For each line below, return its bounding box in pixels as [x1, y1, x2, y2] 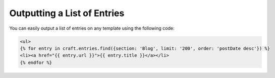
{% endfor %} [20, 59, 52, 65]
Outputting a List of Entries [9, 8, 125, 19]
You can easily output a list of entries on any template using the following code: [9, 25, 175, 31]
